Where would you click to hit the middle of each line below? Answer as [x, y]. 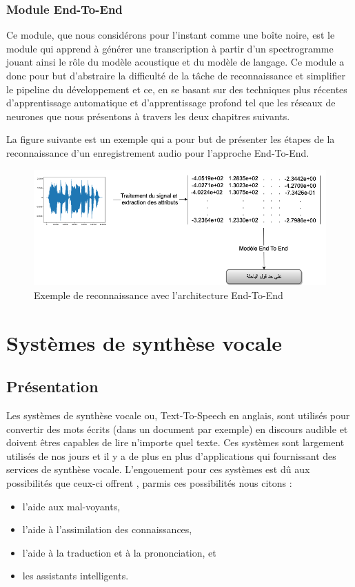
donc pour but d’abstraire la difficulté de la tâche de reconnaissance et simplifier [176, 75]
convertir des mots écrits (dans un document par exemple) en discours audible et [177, 429]
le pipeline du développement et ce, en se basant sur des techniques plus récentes [177, 89]
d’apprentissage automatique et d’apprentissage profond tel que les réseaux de [171, 103]
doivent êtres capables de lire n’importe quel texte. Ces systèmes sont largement [175, 442]
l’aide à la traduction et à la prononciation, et [119, 552]
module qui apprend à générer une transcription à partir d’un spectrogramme [170, 48]
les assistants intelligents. [75, 576]
